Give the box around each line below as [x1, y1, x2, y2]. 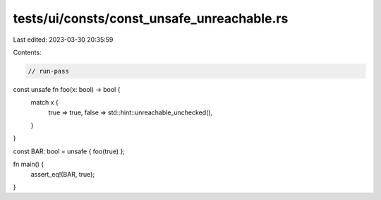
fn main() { [13, 160, 44, 169]
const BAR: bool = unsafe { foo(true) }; [13, 147, 125, 155]
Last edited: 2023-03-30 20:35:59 [13, 35, 114, 44]
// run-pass [28, 67, 70, 75]
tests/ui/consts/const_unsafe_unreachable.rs [13, 11, 289, 26]
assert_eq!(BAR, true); [30, 170, 95, 178]
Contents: [13, 48, 42, 57]
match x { [30, 98, 59, 107]
